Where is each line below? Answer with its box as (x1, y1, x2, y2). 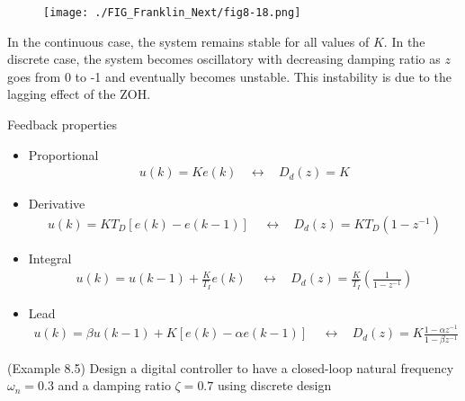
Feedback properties (7, 115, 118, 134)
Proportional (28, 145, 99, 164)
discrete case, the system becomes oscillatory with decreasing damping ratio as (7, 49, 441, 68)
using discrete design (217, 376, 332, 395)
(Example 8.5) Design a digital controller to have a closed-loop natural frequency (7, 358, 454, 377)
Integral (28, 248, 72, 267)
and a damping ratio (58, 376, 171, 395)
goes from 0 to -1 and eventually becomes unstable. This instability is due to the (7, 67, 452, 85)
